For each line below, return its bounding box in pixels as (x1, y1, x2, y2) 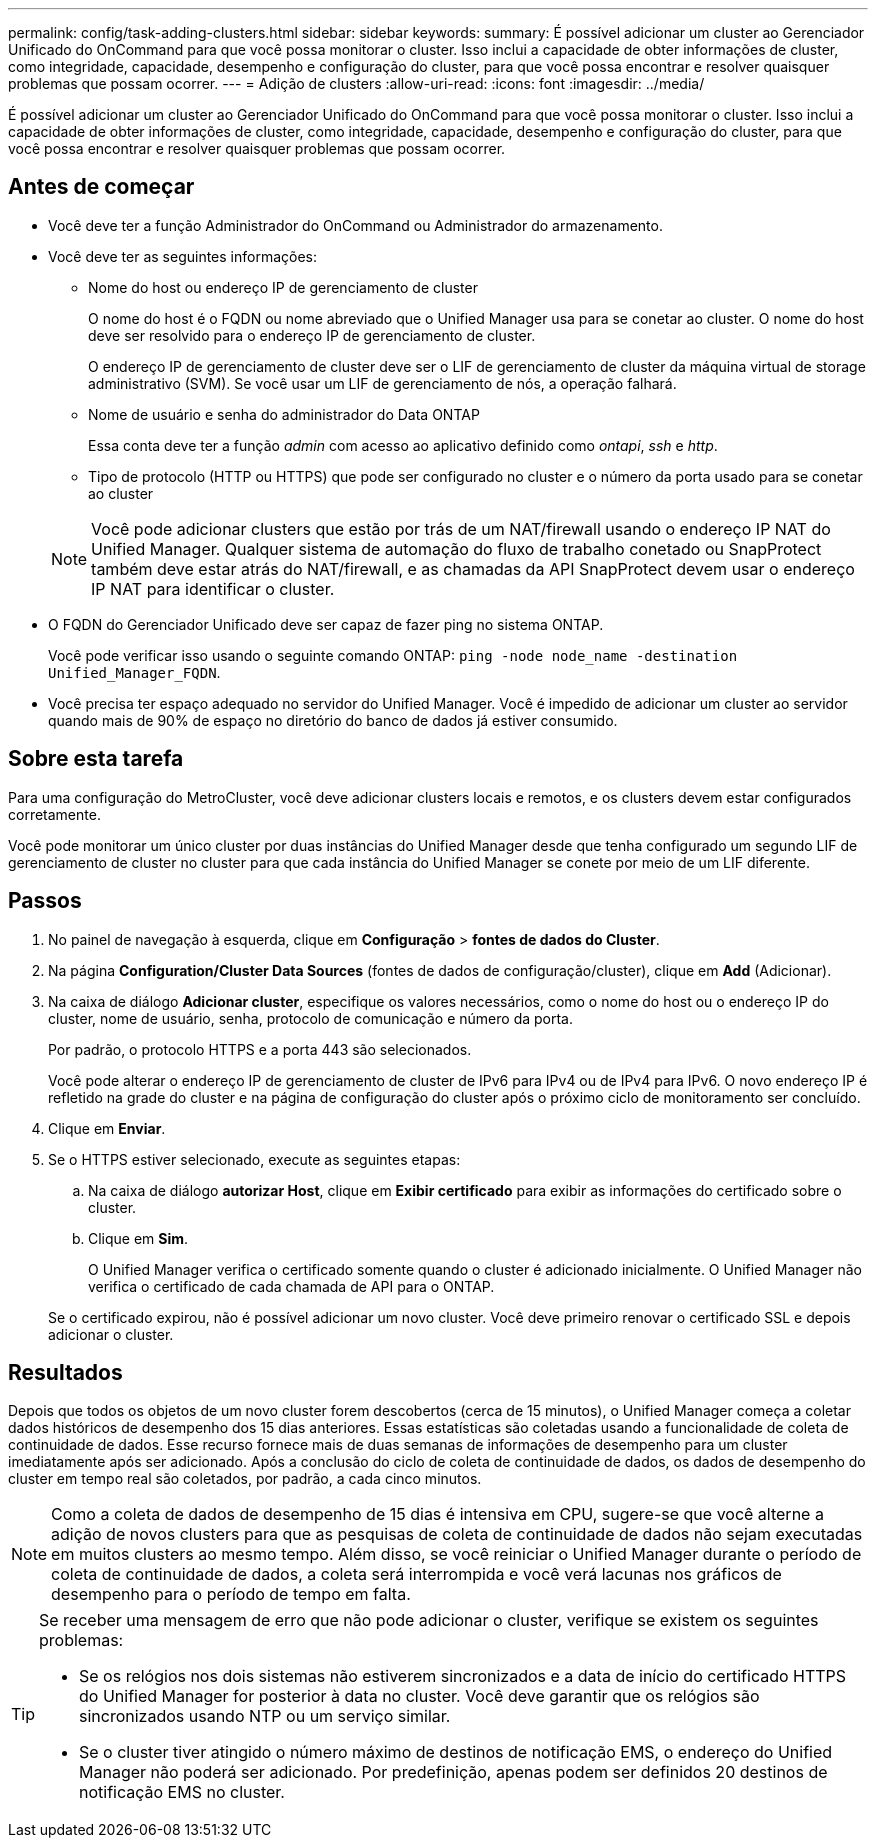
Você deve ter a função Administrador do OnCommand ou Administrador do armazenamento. (48, 216, 663, 234)
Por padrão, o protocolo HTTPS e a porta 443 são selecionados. (48, 1040, 472, 1058)
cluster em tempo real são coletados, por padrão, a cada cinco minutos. (8, 1470, 482, 1488)
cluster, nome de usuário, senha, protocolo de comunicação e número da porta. (48, 1009, 573, 1027)
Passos (8, 888, 82, 914)
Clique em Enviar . (48, 1119, 166, 1137)
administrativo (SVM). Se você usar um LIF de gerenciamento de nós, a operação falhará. (88, 374, 677, 392)
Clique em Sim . (88, 1229, 189, 1247)
